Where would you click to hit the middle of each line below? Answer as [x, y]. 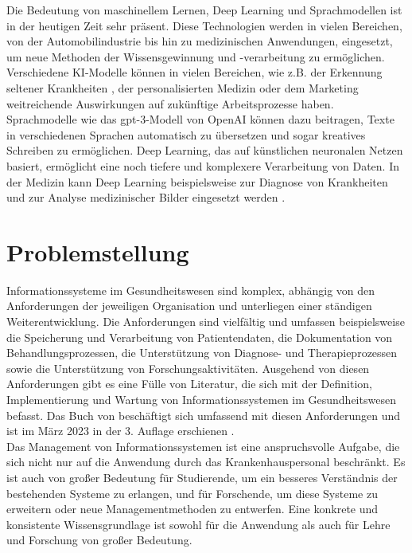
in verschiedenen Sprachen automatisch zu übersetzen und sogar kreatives [186, 134]
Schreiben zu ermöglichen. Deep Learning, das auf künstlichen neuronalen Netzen [205, 150]
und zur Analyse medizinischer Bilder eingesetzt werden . [146, 197]
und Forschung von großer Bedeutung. [99, 540]
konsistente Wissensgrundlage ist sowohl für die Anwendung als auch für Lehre [198, 524]
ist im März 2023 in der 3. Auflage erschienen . [120, 431]
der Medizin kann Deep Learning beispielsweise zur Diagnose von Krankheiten [197, 181]
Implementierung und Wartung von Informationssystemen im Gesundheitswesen [201, 399]
